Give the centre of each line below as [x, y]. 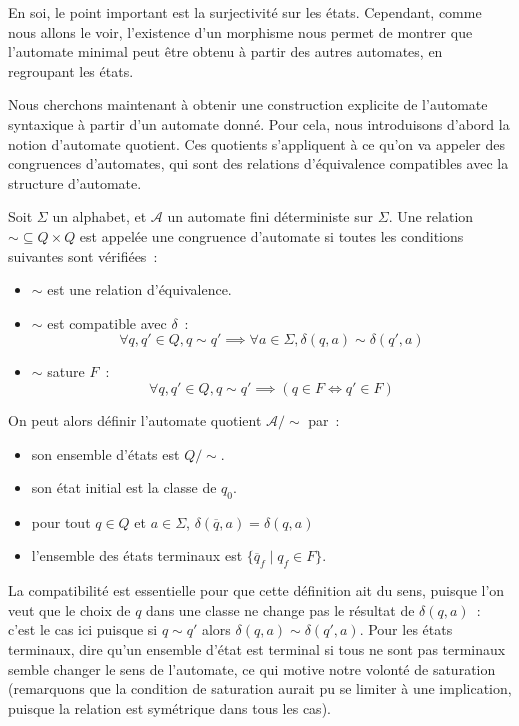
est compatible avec [107, 322]
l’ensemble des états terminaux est [137, 555]
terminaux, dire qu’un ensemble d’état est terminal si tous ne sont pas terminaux [257, 649]
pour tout [61, 521]
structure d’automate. [75, 182]
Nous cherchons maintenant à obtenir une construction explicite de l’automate [248, 104]
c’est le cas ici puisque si [83, 629]
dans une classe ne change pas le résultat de [280, 609]
